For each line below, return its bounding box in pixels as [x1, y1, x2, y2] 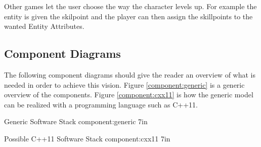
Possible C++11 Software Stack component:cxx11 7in [4, 133, 170, 143]
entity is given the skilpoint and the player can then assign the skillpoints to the [4, 11, 253, 21]
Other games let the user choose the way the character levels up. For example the [4, 1, 257, 11]
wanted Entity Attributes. [4, 21, 84, 31]
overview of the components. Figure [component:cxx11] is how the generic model [4, 89, 253, 100]
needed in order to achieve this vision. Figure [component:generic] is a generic [4, 79, 245, 90]
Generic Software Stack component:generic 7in [4, 116, 148, 127]
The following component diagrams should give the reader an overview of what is [4, 69, 255, 80]
